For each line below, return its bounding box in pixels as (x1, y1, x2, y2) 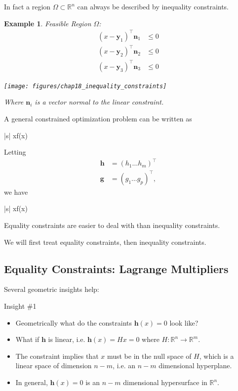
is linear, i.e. (48, 334, 85, 344)
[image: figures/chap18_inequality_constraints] (4, 82, 167, 90)
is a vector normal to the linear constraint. (35, 97, 164, 107)
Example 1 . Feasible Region (4, 18, 91, 28)
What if (15, 334, 40, 344)
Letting (4, 147, 26, 157)
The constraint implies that (15, 350, 99, 361)
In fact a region (4, 1, 51, 11)
